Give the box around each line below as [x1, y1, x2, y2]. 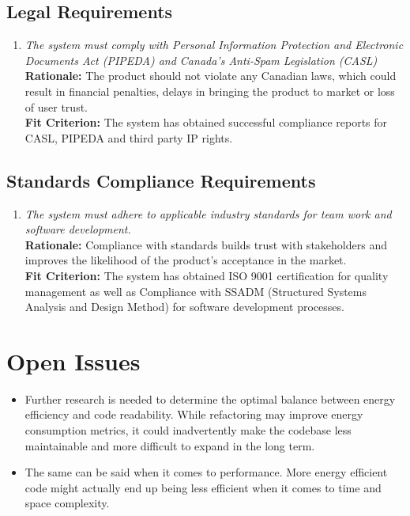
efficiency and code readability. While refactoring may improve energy [24, 406, 363, 423]
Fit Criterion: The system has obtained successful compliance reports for [24, 114, 388, 131]
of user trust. [24, 98, 88, 115]
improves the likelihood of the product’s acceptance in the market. [24, 252, 347, 268]
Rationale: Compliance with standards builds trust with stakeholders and [24, 236, 387, 252]
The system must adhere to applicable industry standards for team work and [24, 205, 392, 222]
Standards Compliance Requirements [6, 168, 316, 192]
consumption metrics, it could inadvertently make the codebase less [24, 422, 352, 438]
